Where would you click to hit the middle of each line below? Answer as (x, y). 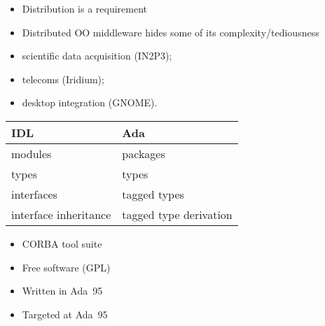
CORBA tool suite (62, 243)
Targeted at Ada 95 (65, 314)
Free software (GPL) (66, 267)
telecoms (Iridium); (63, 79)
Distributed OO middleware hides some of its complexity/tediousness (171, 32)
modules (32, 153)
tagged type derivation (177, 214)
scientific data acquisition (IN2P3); (97, 56)
